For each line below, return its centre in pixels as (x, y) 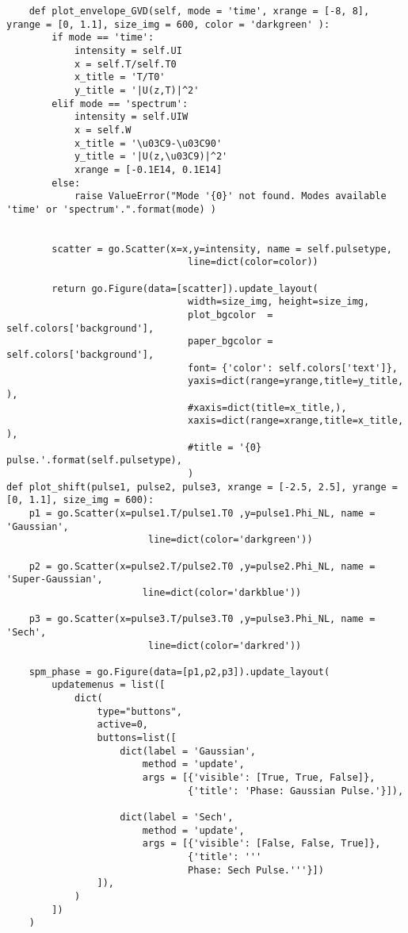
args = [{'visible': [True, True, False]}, (259, 778)
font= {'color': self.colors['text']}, (293, 368)
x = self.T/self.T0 (125, 64)
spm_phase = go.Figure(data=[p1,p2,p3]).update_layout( (179, 672)
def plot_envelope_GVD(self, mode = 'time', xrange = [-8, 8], (199, 11)
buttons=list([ (137, 738)
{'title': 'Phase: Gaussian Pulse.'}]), (296, 791)
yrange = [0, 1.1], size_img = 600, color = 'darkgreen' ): (168, 24)
